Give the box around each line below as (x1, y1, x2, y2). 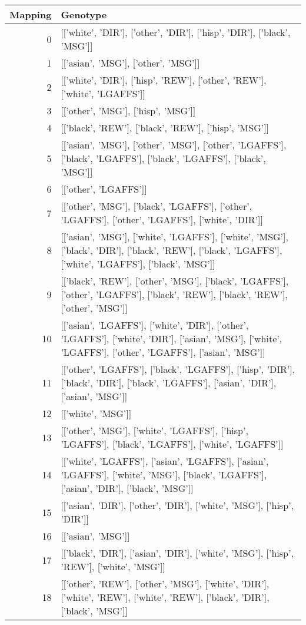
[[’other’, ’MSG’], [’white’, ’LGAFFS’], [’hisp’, (61, 424, 248, 437)
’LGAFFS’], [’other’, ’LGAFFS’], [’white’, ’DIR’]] (61, 213, 263, 226)
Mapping (9, 8, 52, 21)
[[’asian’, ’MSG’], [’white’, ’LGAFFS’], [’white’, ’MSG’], (61, 230, 288, 243)
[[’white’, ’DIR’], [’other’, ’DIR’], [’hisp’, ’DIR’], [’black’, (61, 25, 291, 39)
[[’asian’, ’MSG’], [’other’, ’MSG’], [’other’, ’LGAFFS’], (61, 138, 287, 151)
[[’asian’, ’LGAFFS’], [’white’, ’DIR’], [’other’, (61, 318, 249, 332)
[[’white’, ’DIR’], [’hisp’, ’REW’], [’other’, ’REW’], (61, 73, 267, 87)
